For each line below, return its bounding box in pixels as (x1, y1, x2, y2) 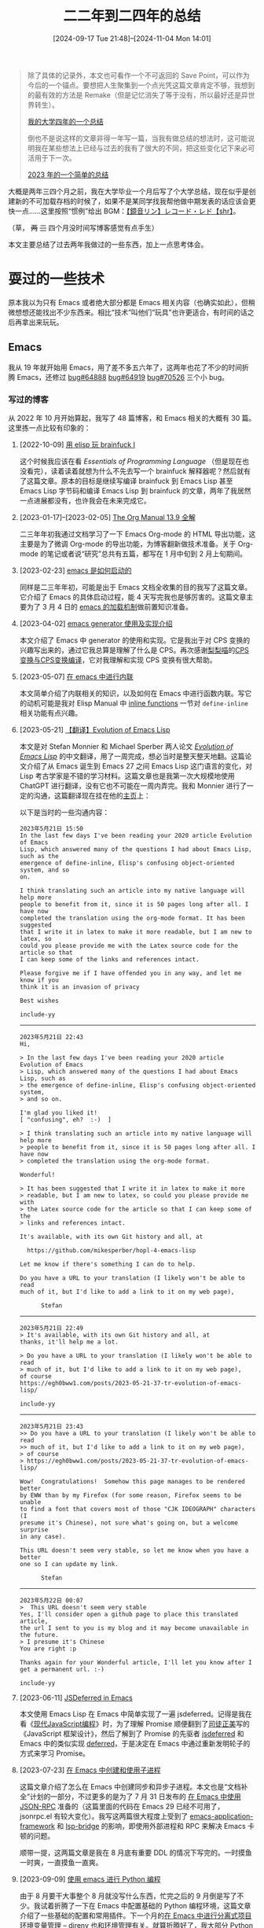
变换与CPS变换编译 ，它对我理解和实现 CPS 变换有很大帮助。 (19, 654, 217, 665)
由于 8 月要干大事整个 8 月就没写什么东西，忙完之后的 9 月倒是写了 (19, 1891, 237, 1900)
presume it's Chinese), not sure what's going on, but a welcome (19, 1519, 238, 1527)
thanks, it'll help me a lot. (19, 1338, 119, 1346)
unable (19, 1498, 42, 1506)
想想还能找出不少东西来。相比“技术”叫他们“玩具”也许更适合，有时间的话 (14, 308, 247, 317)
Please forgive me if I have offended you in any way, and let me (19, 969, 242, 977)
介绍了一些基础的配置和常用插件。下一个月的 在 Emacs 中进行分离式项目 (19, 1911, 252, 1920)
